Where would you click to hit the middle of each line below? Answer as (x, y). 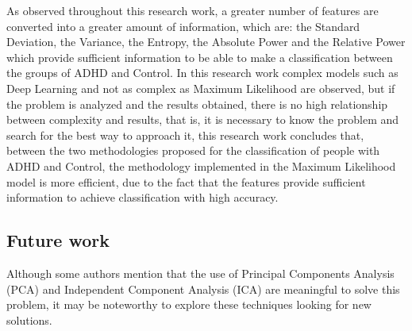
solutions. (29, 319)
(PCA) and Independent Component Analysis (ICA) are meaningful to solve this (203, 289)
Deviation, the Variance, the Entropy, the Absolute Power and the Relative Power (206, 42)
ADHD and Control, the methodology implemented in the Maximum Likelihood (201, 165)
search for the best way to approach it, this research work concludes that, (185, 135)
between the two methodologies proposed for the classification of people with (193, 150)
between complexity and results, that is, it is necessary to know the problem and (203, 119)
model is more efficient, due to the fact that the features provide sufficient (186, 181)
